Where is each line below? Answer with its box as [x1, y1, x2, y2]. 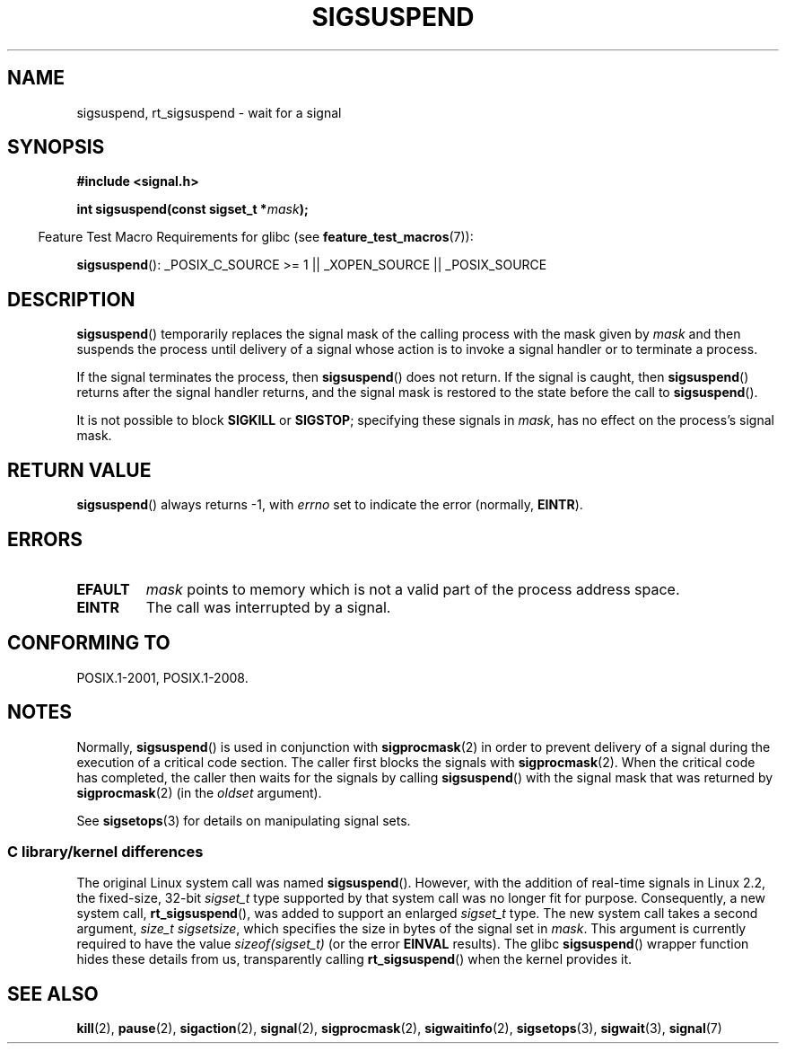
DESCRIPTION [7, 287, 135, 311]
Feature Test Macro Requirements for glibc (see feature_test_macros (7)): [38, 229, 474, 245]
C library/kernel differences [7, 843, 204, 861]
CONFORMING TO [7, 631, 170, 655]
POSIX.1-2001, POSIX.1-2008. [76, 669, 249, 685]
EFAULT [76, 579, 130, 598]
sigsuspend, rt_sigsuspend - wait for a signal [76, 104, 342, 120]
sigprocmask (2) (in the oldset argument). [76, 784, 322, 800]
